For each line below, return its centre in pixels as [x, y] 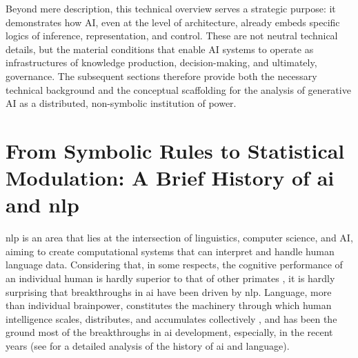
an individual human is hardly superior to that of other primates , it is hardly [170, 278]
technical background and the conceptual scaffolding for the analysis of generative [178, 89]
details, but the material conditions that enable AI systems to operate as [160, 49]
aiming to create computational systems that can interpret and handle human [170, 251]
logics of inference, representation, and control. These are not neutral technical [172, 36]
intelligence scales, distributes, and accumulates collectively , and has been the [171, 318]
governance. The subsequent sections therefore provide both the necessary [161, 76]
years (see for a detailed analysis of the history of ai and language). [148, 346]
